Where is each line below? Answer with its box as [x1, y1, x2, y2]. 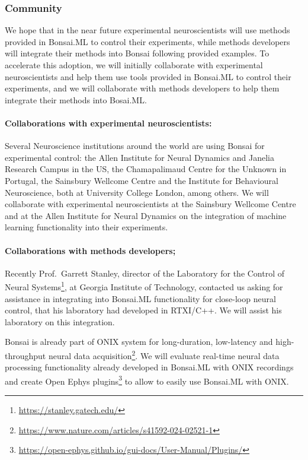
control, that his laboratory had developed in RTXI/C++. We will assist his [5, 304, 282, 316]
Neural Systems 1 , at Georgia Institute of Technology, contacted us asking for [5, 279, 283, 293]
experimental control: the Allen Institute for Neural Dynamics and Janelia [5, 151, 274, 163]
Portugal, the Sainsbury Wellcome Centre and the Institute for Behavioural [5, 174, 278, 186]
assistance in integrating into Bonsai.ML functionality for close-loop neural [5, 292, 276, 304]
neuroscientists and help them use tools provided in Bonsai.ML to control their [5, 70, 291, 83]
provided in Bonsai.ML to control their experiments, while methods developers [5, 35, 290, 47]
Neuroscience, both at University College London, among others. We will [5, 186, 269, 198]
